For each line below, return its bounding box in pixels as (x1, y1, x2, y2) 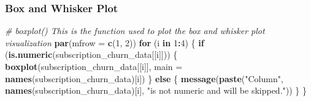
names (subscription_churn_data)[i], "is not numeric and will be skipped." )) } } (5, 84, 307, 97)
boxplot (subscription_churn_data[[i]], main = (5, 60, 183, 72)
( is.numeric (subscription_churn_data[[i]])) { (5, 48, 178, 61)
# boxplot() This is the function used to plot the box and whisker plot (5, 24, 265, 37)
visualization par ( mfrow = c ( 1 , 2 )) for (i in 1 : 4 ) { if (5, 36, 204, 49)
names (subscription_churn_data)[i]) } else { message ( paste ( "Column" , (5, 72, 283, 85)
